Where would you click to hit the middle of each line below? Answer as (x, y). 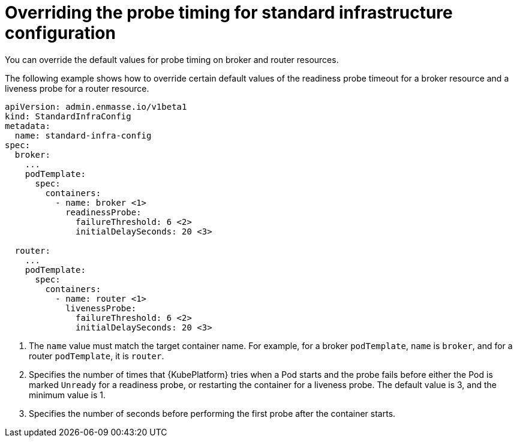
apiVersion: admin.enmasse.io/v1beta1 (96, 106)
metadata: (28, 126)
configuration (60, 33)
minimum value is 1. (67, 395)
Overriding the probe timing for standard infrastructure (229, 13)
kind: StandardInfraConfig (68, 116)
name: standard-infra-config (83, 135)
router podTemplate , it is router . (97, 356)
